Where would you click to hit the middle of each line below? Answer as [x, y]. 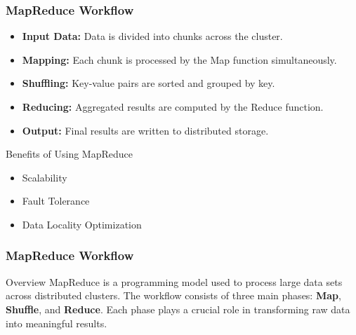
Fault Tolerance [56, 201]
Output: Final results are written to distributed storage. [145, 130]
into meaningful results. [57, 323]
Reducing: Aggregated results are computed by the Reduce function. [173, 107]
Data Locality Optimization [82, 224]
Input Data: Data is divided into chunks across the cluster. [152, 36]
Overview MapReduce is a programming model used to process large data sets [174, 281]
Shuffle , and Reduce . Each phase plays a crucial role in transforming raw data [178, 309]
